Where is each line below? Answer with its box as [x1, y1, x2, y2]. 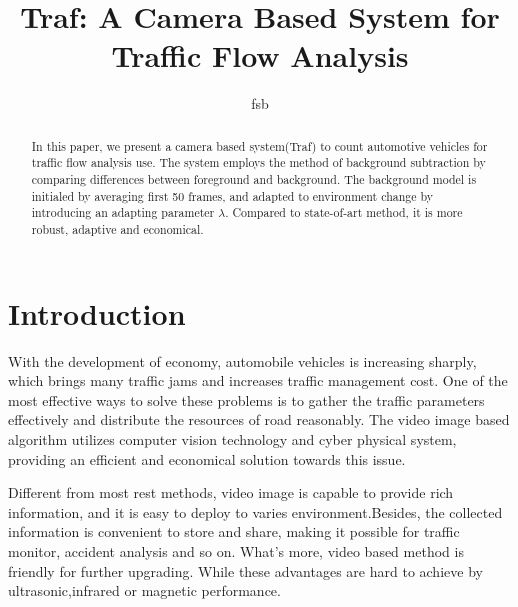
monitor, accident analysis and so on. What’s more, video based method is [8, 540, 464, 561]
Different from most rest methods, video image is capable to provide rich [8, 482, 454, 503]
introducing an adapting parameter [31, 204, 215, 221]
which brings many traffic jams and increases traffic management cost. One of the [8, 370, 508, 391]
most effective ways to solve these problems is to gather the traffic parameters [8, 389, 485, 410]
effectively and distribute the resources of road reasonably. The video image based [8, 409, 510, 430]
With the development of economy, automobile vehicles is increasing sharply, [8, 350, 477, 371]
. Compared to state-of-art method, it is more [225, 204, 463, 221]
